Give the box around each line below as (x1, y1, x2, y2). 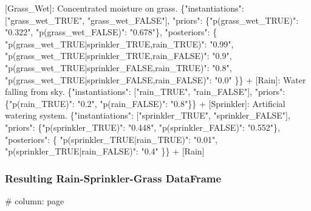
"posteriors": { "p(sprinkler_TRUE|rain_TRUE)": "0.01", (5, 133, 218, 145)
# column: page (5, 194, 64, 207)
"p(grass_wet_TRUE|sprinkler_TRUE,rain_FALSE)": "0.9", (5, 49, 232, 62)
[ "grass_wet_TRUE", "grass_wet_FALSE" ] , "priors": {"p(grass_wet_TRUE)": (5, 13, 299, 26)
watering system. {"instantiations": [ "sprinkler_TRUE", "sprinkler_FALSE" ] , (5, 109, 290, 122)
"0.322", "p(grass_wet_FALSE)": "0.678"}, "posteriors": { (5, 26, 217, 38)
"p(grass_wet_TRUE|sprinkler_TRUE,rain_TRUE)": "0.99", (5, 37, 234, 50)
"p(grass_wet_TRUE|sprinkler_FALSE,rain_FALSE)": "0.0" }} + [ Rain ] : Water (5, 73, 306, 86)
